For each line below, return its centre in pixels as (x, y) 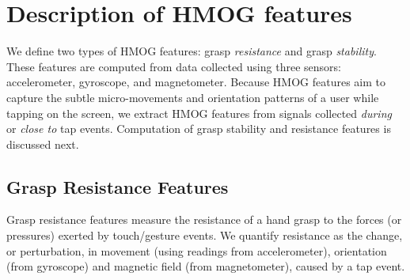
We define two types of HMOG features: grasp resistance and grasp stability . (192, 51)
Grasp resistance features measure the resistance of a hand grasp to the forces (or (204, 219)
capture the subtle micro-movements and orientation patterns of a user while (193, 97)
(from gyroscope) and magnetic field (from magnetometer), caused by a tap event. (206, 266)
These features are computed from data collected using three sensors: (174, 66)
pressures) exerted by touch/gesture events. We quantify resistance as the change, (205, 235)
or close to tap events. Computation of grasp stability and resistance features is (199, 129)
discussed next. (43, 144)
